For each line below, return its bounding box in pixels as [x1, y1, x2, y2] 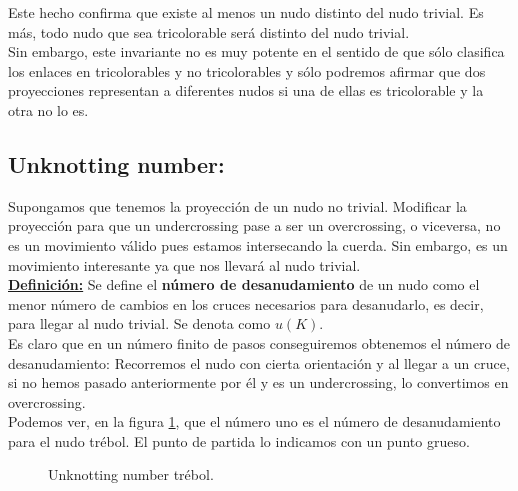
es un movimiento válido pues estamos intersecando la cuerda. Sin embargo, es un [8, 234, 508, 255]
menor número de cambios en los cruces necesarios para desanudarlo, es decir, [8, 293, 484, 314]
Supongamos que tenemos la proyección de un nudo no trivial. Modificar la [8, 195, 467, 216]
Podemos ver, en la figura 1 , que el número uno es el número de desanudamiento [8, 411, 501, 432]
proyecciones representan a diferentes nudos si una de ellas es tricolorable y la [8, 80, 484, 101]
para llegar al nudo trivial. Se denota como [8, 313, 271, 334]
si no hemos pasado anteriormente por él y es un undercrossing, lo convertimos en [8, 372, 509, 393]
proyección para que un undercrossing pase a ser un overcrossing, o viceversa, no [8, 215, 501, 236]
